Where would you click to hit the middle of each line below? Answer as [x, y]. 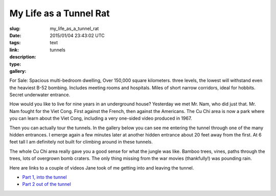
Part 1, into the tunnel [44, 177]
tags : [15, 43]
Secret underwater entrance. [40, 95]
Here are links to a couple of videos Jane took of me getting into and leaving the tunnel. [102, 167]
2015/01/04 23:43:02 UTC [77, 35]
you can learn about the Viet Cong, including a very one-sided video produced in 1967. [101, 118]
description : [23, 57]
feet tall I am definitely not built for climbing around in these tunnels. [81, 142]
